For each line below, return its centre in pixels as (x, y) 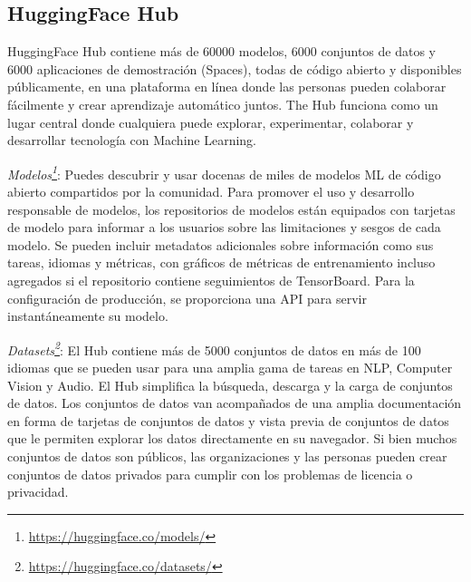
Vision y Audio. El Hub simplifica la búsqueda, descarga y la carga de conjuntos (230, 385)
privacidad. (38, 492)
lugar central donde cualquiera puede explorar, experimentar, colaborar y (211, 122)
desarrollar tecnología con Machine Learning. (132, 140)
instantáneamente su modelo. (88, 316)
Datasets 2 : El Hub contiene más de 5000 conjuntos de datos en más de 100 (214, 348)
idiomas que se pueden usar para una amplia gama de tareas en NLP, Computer (230, 368)
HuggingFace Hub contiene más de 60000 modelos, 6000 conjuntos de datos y (221, 51)
